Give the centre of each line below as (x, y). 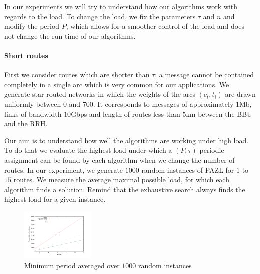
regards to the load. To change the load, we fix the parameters (100, 16)
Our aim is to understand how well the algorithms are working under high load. (126, 140)
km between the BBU (219, 113)
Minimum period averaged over (72, 265)
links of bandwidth (33, 113)
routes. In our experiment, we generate (64, 170)
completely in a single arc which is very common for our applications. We (117, 84)
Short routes (26, 55)
